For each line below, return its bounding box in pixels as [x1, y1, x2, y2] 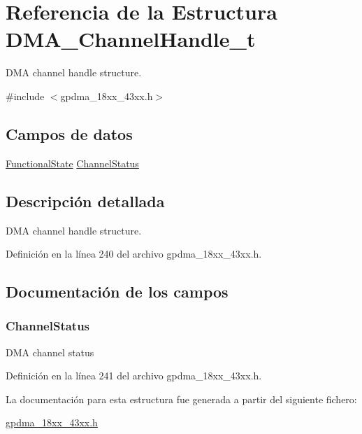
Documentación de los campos [6, 281, 229, 302]
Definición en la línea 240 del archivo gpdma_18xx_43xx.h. [6, 246, 262, 261]
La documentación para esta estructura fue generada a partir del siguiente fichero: [6, 391, 357, 406]
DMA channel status [6, 344, 94, 359]
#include [6, 88, 45, 103]
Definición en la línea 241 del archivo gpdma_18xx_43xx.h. [6, 368, 262, 383]
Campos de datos [6, 122, 133, 144]
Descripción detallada [6, 190, 165, 211]
